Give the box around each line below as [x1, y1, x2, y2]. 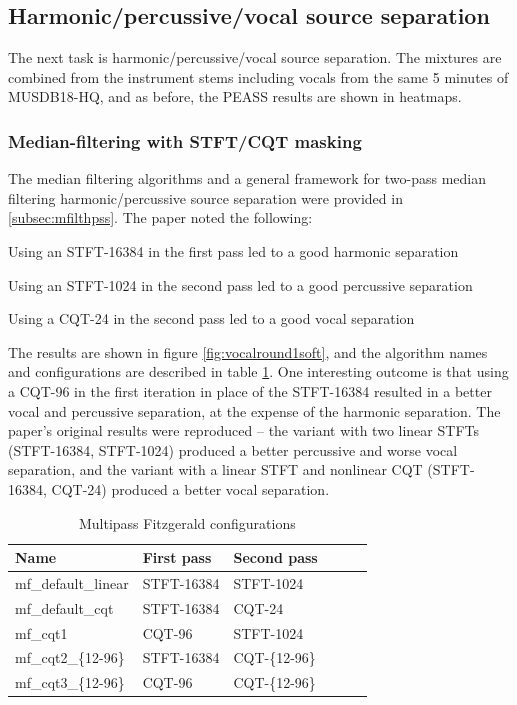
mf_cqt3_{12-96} [15, 672, 125, 693]
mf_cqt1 [15, 622, 68, 643]
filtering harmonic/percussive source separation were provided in [8, 187, 403, 208]
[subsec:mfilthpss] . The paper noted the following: [8, 207, 313, 228]
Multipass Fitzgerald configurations [78, 512, 296, 533]
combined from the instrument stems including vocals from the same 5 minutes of [8, 66, 509, 87]
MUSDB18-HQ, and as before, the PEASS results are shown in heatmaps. [8, 86, 462, 107]
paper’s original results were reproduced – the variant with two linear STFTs [8, 420, 479, 441]
